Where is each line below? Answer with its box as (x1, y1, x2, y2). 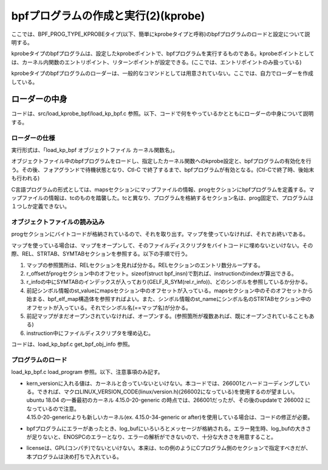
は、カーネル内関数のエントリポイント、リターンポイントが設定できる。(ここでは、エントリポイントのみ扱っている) (11, 58, 302, 66)
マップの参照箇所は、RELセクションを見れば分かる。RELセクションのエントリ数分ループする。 (26, 261, 264, 269)
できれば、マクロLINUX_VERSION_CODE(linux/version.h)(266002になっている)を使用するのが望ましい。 (36, 388, 298, 395)
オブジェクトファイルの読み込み (11, 218, 105, 226)
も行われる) (11, 175, 40, 182)
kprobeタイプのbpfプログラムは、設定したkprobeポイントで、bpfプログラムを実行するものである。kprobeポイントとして (11, 50, 315, 57)
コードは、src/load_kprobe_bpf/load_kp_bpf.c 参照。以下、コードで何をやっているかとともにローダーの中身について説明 (11, 110, 314, 117)
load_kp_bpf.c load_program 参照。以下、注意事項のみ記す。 (11, 368, 163, 376)
